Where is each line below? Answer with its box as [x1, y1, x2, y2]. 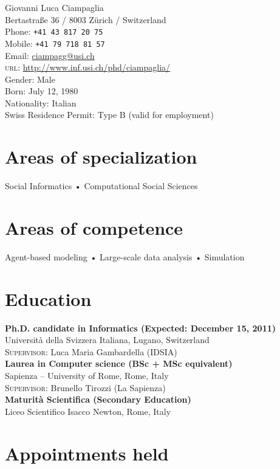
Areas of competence [5, 215, 183, 240]
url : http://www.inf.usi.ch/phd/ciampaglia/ [5, 61, 171, 74]
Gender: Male [5, 72, 55, 85]
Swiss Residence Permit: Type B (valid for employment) [5, 108, 214, 121]
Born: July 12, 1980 [5, 85, 78, 97]
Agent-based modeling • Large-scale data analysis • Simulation [5, 250, 245, 263]
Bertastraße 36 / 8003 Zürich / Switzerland [5, 13, 166, 26]
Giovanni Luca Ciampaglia [5, 1, 104, 13]
